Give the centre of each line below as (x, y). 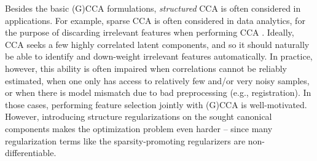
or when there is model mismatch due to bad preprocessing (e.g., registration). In (158, 92)
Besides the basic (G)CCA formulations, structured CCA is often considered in (153, 8)
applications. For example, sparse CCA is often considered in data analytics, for (155, 20)
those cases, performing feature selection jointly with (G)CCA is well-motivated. (156, 104)
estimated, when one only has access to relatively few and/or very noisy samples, (157, 80)
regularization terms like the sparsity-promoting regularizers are (125, 140)
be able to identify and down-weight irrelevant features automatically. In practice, (159, 56)
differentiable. (31, 153)
